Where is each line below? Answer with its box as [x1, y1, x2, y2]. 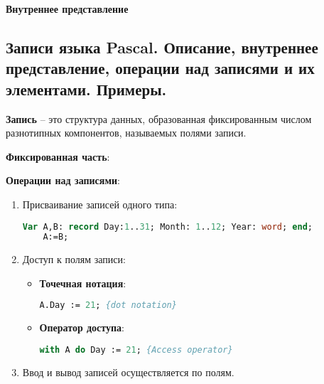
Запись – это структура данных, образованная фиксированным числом [6, 111, 312, 126]
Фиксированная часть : [6, 149, 110, 164]
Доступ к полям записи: [22, 252, 126, 267]
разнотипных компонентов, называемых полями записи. [6, 125, 247, 140]
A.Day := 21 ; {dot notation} [39, 300, 177, 311]
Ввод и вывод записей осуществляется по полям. [22, 364, 234, 379]
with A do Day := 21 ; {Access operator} [39, 344, 233, 355]
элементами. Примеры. [6, 78, 167, 100]
